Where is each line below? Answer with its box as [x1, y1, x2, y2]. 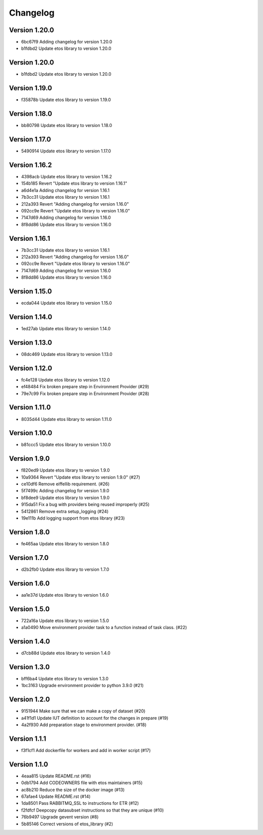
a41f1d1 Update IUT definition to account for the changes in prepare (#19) [21, 715, 169, 721]
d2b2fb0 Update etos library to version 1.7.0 [21, 566, 110, 572]
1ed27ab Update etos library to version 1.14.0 [21, 326, 111, 332]
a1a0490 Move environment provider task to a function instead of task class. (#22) [21, 625, 187, 630]
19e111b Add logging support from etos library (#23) [21, 515, 125, 521]
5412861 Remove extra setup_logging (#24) [21, 508, 109, 514]
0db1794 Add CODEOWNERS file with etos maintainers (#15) [21, 780, 143, 786]
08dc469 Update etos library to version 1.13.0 [21, 351, 113, 357]
